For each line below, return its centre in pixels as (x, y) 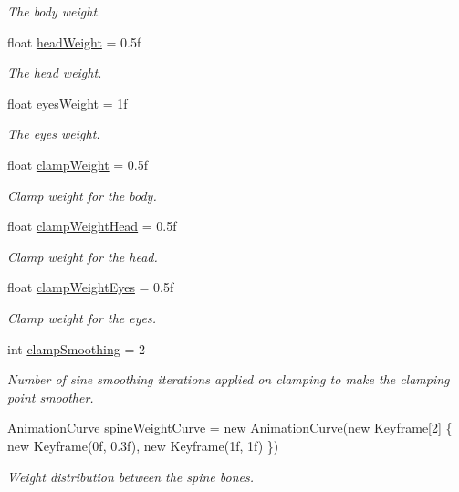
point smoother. (51, 397)
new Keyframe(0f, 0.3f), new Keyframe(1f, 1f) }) (143, 445)
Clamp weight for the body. (82, 195)
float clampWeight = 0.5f (78, 164)
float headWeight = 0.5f (74, 42)
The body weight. (54, 11)
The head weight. (55, 73)
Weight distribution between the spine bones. (130, 476)
